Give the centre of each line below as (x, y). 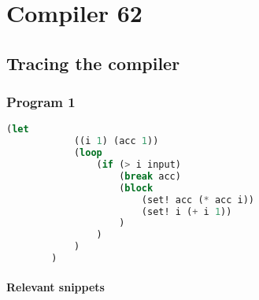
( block (136, 188)
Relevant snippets (55, 287)
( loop (88, 153)
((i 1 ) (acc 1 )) (116, 141)
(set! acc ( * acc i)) (198, 200)
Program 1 (41, 102)
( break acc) (150, 176)
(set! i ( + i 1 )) (187, 211)
